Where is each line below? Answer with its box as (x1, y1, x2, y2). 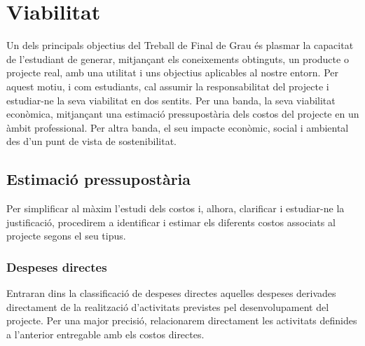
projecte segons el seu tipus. (6, 228, 126, 243)
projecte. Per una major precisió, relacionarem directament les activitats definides (6, 313, 357, 328)
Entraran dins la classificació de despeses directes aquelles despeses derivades (6, 286, 336, 300)
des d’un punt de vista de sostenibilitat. (6, 134, 177, 148)
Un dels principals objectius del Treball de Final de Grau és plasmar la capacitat (6, 38, 354, 53)
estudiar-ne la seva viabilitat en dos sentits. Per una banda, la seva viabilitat (6, 92, 336, 107)
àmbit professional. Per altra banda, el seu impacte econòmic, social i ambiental (6, 120, 349, 134)
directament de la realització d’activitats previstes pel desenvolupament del (6, 299, 329, 314)
